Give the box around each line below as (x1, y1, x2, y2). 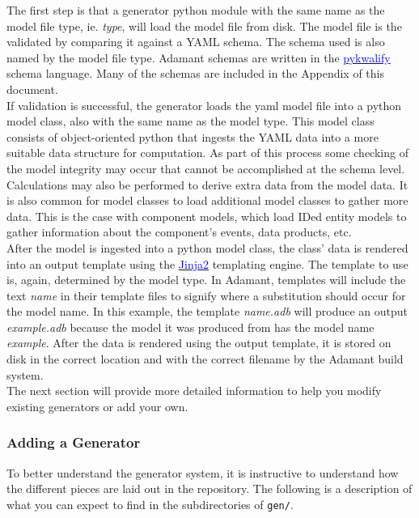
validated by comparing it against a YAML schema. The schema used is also (6, 33, 385, 50)
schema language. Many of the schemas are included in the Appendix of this (6, 65, 385, 82)
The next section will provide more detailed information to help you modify (6, 382, 382, 399)
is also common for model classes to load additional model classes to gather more (6, 192, 408, 209)
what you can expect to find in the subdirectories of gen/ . (6, 495, 294, 512)
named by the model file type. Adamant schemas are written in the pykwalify (6, 49, 391, 66)
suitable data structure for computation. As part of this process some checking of (6, 144, 408, 161)
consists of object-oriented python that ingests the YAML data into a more (6, 128, 379, 145)
